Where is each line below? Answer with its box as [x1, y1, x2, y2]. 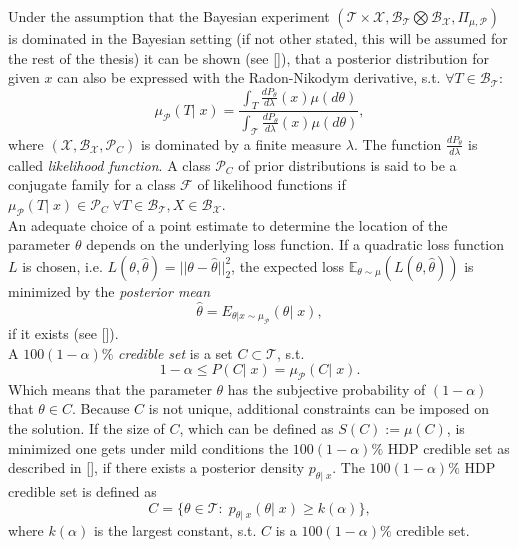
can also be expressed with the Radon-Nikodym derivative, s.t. [57, 67, 441, 88]
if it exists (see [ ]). [8, 322, 119, 343]
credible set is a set [118, 342, 233, 363]
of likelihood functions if [197, 174, 346, 195]
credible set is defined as [8, 481, 157, 502]
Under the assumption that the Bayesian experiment [8, 6, 330, 26]
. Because [72, 398, 130, 419]
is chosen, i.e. [22, 255, 103, 276]
